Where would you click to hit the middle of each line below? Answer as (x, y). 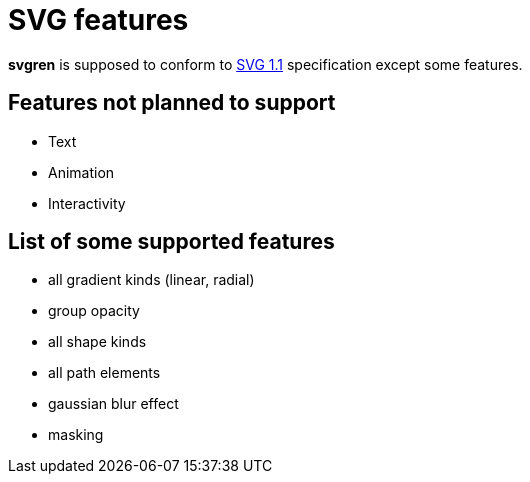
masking (76, 435)
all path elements (104, 373)
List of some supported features (171, 242)
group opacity (94, 311)
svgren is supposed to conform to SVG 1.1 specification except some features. (265, 64)
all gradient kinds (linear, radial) (151, 280)
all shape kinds (97, 342)
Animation (81, 172)
